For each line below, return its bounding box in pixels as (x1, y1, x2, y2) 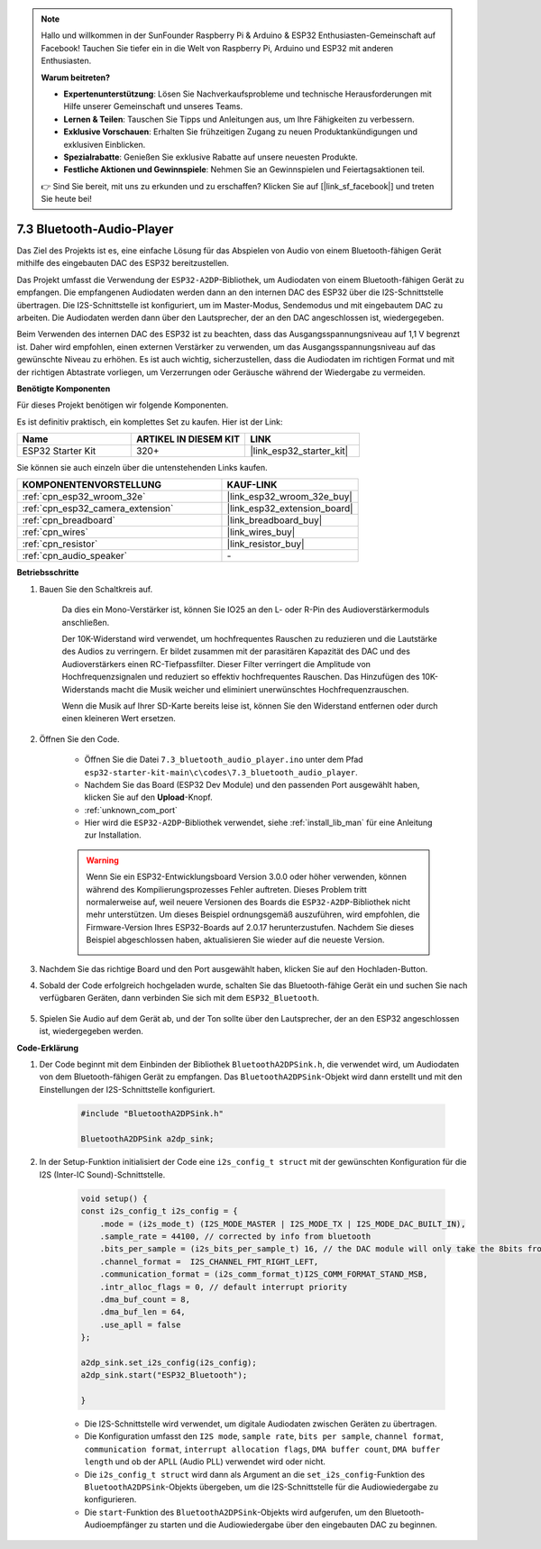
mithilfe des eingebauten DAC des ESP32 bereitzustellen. (16, 258, 230, 269)
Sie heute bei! (41, 194, 92, 205)
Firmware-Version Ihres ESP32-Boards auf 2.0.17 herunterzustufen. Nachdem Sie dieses (86, 921, 415, 932)
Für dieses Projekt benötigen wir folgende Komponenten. (16, 399, 229, 410)
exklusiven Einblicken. (63, 139, 146, 150)
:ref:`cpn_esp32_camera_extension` (22, 502, 174, 515)
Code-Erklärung (16, 1042, 79, 1053)
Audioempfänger (84, 1519, 148, 1530)
